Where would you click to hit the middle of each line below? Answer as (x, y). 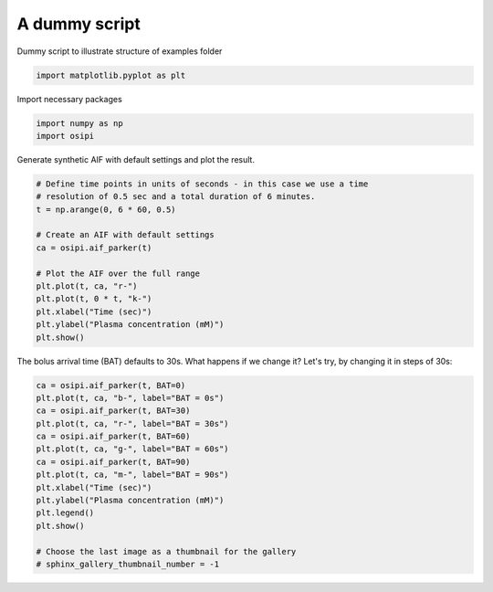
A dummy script (79, 24)
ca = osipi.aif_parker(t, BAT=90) (113, 462)
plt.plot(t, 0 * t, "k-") (94, 299)
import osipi (65, 136)
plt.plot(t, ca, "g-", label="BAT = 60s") (132, 449)
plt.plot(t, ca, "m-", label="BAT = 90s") (132, 475)
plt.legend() (65, 513)
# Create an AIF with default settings (125, 235)
